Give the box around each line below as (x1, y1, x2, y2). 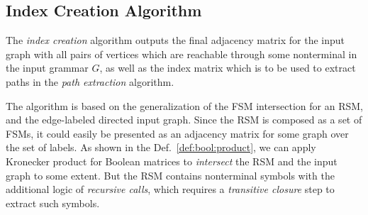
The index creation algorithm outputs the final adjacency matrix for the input (6, 33, 345, 48)
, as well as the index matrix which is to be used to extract (99, 60, 356, 75)
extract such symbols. (6, 195, 100, 210)
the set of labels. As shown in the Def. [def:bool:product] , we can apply (6, 140, 316, 155)
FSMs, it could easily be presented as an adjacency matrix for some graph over (6, 126, 349, 140)
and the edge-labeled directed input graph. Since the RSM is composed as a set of (6, 112, 362, 127)
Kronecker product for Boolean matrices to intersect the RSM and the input (6, 153, 338, 168)
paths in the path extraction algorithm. (6, 74, 174, 89)
